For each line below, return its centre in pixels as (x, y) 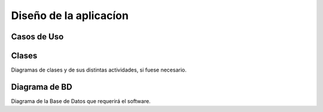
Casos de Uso (37, 37)
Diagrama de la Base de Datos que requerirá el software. (81, 101)
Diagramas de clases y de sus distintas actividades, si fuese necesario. (99, 70)
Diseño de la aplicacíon (70, 15)
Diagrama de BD (42, 87)
